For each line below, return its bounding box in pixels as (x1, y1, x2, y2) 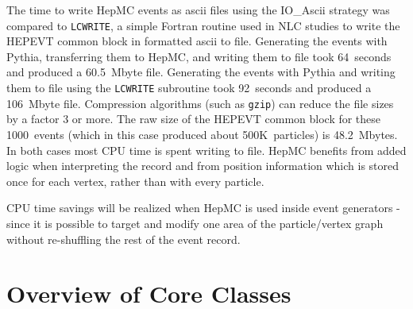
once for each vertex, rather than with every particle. (6, 172, 264, 189)
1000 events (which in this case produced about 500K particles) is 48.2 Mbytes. (6, 126, 398, 142)
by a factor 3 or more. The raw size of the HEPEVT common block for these (6, 110, 381, 127)
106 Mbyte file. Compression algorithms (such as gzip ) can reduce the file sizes (6, 95, 394, 111)
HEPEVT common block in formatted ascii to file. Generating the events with (6, 33, 388, 49)
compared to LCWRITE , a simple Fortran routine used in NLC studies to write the (6, 17, 400, 33)
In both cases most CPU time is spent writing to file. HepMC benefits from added (6, 141, 407, 158)
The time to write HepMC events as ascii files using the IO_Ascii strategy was (6, 2, 390, 17)
